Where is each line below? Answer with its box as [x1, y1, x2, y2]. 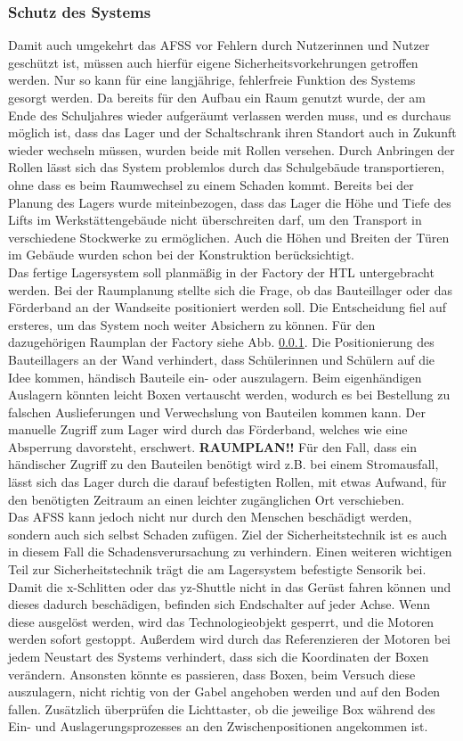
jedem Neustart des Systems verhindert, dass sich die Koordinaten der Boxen [8, 647, 429, 665]
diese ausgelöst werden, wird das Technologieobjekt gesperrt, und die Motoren [8, 612, 435, 630]
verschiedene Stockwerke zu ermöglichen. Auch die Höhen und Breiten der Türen [8, 227, 450, 246]
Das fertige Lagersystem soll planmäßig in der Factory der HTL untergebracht [8, 262, 435, 281]
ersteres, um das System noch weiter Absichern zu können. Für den [8, 315, 376, 333]
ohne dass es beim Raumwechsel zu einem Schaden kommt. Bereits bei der [8, 175, 414, 193]
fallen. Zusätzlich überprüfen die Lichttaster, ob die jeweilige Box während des [8, 699, 435, 718]
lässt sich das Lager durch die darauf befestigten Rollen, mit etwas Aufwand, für [8, 473, 447, 491]
